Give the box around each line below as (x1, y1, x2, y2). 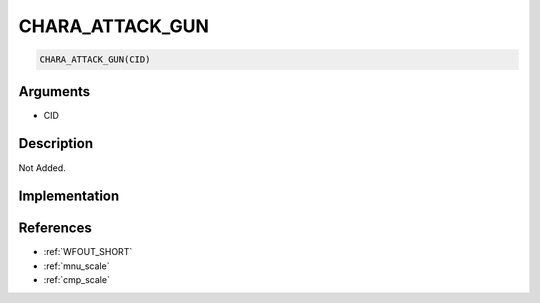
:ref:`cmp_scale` (43, 274, 110, 286)
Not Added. (18, 161, 67, 174)
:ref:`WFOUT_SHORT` (43, 246, 133, 258)
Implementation (18, 188, 120, 205)
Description (18, 135, 94, 152)
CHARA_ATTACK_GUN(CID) (39, 54, 151, 65)
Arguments (18, 83, 91, 100)
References (18, 220, 92, 237)
